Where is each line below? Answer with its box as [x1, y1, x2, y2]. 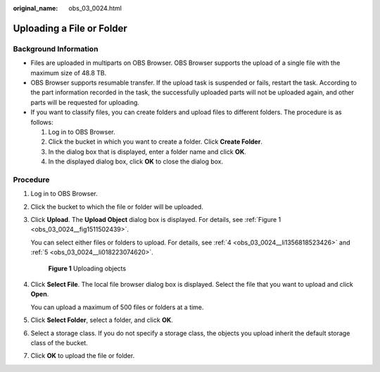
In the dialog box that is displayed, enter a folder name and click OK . [48, 147, 246, 156]
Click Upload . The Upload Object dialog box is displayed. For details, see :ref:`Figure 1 [30, 215, 281, 223]
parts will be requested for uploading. [30, 98, 140, 106]
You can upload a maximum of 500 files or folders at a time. [30, 303, 204, 311]
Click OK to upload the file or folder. [30, 352, 135, 360]
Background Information [13, 44, 99, 54]
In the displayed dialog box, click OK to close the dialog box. [48, 157, 224, 166]
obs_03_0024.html [68, 4, 122, 12]
